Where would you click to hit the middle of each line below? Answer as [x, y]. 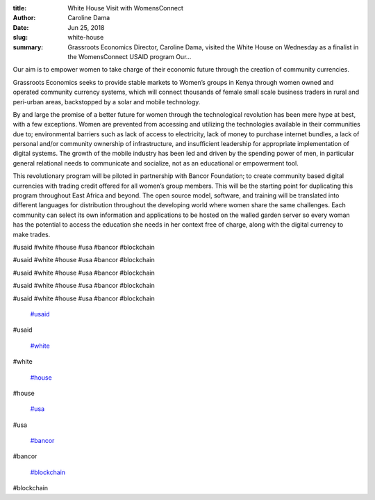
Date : [21, 27]
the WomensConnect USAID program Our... [130, 56]
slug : [20, 38]
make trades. [32, 234]
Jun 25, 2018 [86, 27]
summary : [28, 47]
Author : [24, 18]
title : [20, 8]
